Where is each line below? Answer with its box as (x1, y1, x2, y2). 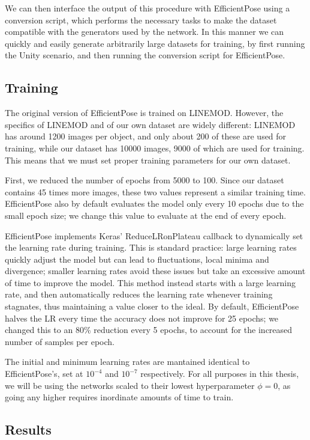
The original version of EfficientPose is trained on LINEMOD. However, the (5, 106, 284, 119)
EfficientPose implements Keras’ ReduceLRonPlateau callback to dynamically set (5, 229, 303, 242)
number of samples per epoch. (5, 335, 115, 347)
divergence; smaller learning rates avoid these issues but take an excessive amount (5, 264, 306, 277)
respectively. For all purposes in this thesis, (140, 367, 299, 380)
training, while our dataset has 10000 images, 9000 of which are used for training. (5, 141, 305, 154)
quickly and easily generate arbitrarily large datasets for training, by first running (5, 37, 305, 49)
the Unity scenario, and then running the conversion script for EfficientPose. (5, 49, 285, 61)
